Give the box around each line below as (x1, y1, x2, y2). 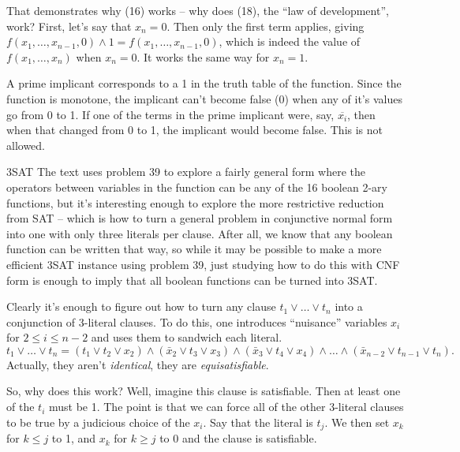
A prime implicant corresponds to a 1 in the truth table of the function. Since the (6, 75, 402, 92)
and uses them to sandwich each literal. (91, 329, 282, 346)
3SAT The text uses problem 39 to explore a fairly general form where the (6, 163, 365, 180)
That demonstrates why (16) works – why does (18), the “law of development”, (6, 2, 389, 18)
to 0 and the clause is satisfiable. (159, 430, 317, 446)
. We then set (324, 413, 390, 430)
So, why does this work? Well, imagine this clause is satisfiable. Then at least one (6, 383, 401, 399)
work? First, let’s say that (6, 17, 132, 34)
